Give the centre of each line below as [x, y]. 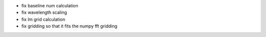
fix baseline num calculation [50, 6]
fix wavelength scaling [44, 13]
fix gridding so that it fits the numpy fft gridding [69, 26]
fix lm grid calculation [43, 19]
